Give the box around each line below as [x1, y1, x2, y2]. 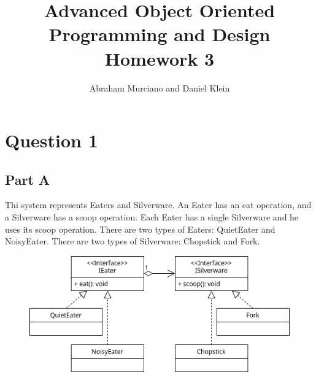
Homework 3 [104, 45, 215, 71]
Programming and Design [48, 21, 271, 47]
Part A [5, 169, 50, 189]
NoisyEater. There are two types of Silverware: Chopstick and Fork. [5, 235, 260, 247]
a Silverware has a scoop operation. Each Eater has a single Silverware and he [5, 211, 299, 223]
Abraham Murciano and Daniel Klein [89, 81, 230, 94]
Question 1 [5, 128, 98, 153]
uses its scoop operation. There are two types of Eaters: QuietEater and [5, 222, 276, 235]
